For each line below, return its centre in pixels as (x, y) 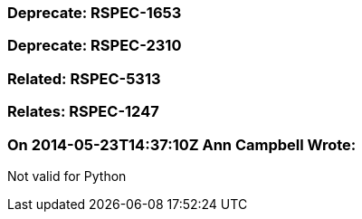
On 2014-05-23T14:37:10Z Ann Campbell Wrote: (182, 144)
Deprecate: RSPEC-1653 (95, 13)
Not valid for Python (67, 176)
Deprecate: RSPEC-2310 (95, 46)
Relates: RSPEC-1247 (83, 112)
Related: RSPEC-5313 (84, 78)
